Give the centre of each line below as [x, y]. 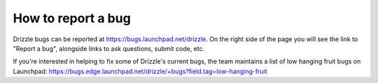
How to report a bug [72, 18]
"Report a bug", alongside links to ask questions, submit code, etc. [109, 48]
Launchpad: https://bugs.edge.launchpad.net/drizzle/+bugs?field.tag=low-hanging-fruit [140, 71]
